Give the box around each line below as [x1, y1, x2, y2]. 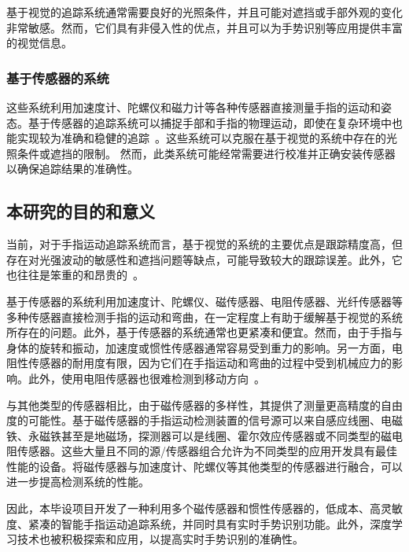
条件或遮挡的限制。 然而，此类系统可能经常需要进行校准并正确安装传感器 [17, 145, 396, 161]
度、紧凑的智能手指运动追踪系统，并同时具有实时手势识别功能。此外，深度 [6, 515, 392, 532]
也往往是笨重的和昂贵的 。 [6, 267, 144, 283]
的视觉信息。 [6, 35, 72, 51]
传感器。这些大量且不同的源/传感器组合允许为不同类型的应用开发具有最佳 [17, 443, 397, 459]
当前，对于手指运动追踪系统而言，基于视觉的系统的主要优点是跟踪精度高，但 [6, 236, 403, 252]
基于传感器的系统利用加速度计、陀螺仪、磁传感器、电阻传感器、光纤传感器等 [6, 293, 403, 309]
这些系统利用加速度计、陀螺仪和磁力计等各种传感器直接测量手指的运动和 [6, 99, 381, 115]
